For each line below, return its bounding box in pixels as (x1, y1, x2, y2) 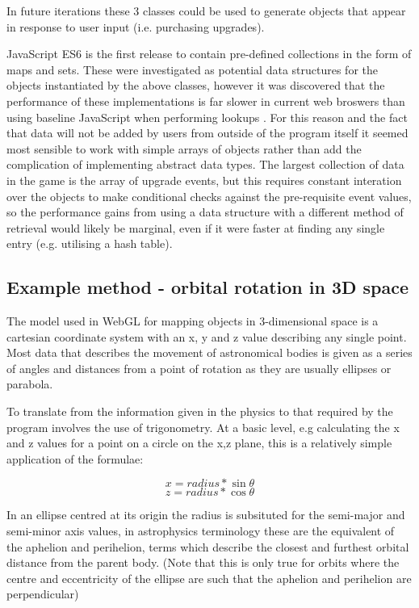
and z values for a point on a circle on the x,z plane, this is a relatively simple (6, 434, 392, 451)
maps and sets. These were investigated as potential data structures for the (6, 61, 378, 78)
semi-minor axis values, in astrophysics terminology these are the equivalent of (6, 522, 395, 539)
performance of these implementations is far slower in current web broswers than (6, 92, 405, 109)
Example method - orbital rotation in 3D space (6, 275, 409, 300)
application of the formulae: (6, 450, 144, 467)
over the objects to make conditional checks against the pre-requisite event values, (6, 187, 412, 204)
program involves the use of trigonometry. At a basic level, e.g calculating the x (6, 418, 400, 435)
